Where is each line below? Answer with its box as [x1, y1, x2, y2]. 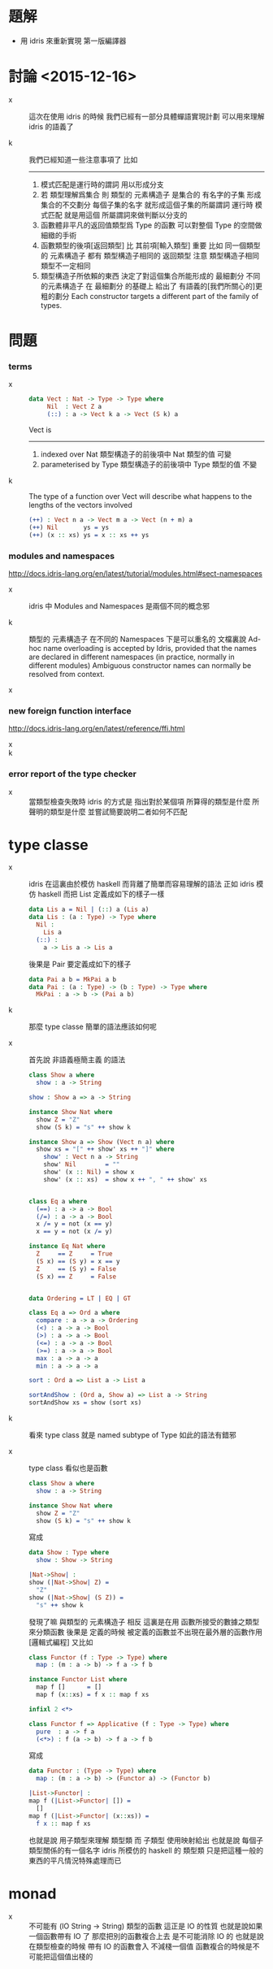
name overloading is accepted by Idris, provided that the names [43, 643, 258, 653]
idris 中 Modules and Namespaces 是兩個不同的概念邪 [28, 601, 210, 610]
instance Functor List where [28, 1676, 128, 1684]
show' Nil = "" [43, 1160, 120, 1169]
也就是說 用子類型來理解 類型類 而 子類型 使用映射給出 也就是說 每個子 [28, 1835, 264, 1845]
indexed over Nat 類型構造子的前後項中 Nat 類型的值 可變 [40, 449, 232, 459]
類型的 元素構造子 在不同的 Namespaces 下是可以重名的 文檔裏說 [28, 634, 247, 644]
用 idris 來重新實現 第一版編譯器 [19, 36, 127, 46]
